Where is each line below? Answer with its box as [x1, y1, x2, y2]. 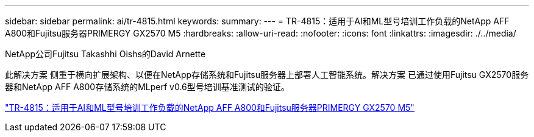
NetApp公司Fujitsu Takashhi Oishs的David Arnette [5, 49, 206, 59]
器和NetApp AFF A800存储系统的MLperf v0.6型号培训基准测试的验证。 [5, 82, 290, 92]
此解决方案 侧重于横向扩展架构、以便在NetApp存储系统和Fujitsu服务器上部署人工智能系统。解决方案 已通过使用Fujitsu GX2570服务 [5, 69, 529, 80]
